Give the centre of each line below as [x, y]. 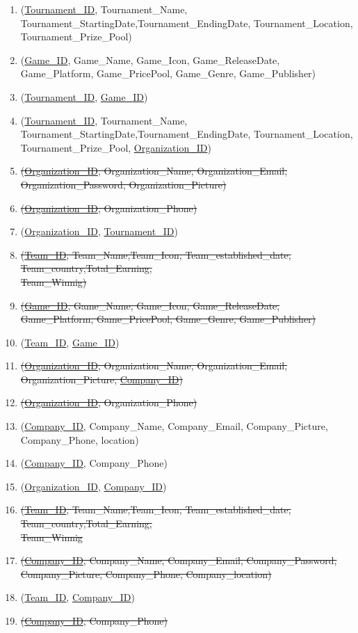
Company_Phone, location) [80, 439]
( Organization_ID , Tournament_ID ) [99, 231]
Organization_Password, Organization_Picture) [123, 184]
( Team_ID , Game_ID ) [70, 342]
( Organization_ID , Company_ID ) [93, 486]
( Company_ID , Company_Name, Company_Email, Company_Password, [179, 560]
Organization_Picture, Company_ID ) [101, 379]
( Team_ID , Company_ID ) [78, 597]
